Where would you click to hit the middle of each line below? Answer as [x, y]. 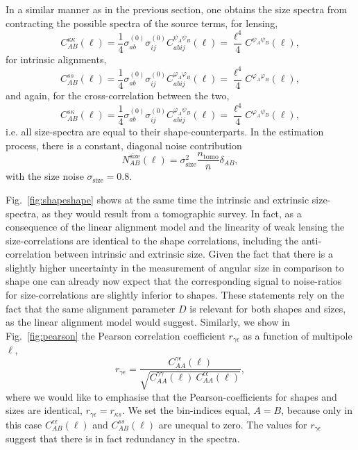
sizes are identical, [44, 410]
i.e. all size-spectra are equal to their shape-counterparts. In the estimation [165, 132]
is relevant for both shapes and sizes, [268, 308]
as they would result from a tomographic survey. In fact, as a [172, 213]
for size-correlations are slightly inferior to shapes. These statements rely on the [175, 295]
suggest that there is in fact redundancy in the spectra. [123, 439]
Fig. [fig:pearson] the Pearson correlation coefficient [116, 335]
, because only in [317, 410]
